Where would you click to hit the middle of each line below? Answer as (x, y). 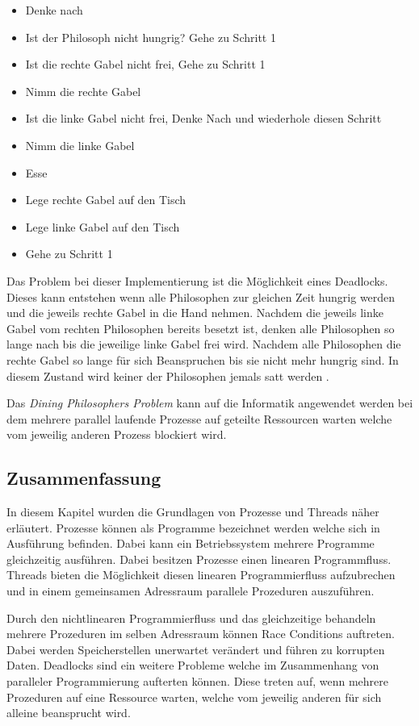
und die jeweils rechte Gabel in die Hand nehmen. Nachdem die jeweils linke (195, 313)
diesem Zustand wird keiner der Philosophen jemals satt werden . (168, 376)
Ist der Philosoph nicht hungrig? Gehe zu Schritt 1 (151, 37)
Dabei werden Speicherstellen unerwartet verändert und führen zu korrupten (196, 649)
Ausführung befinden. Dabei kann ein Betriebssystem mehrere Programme (191, 543)
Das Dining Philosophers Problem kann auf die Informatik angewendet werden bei (210, 403)
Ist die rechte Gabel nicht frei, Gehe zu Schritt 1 (145, 64)
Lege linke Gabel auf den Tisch (103, 226)
